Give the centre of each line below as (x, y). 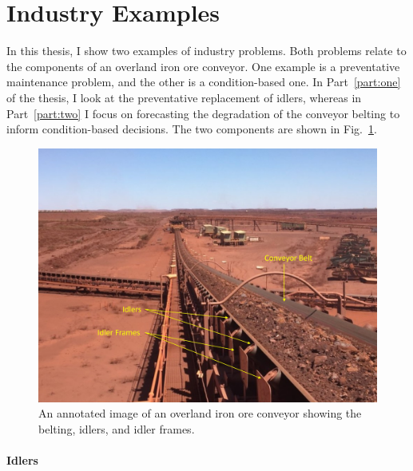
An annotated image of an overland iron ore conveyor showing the (200, 413)
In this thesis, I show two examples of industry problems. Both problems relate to (206, 51)
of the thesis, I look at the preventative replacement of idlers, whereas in (184, 97)
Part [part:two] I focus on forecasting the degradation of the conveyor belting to (203, 113)
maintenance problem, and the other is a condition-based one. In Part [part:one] (204, 82)
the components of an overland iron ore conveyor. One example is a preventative (203, 66)
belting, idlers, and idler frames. (117, 428)
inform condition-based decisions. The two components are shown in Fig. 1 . (192, 129)
